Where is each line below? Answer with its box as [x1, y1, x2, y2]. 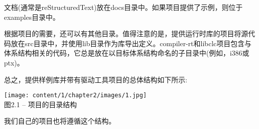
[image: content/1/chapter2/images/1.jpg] [4, 92, 147, 99]
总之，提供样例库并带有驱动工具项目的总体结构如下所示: [4, 74, 187, 84]
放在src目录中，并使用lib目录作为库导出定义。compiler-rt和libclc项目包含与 [10, 38, 252, 48]
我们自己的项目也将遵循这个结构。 [4, 116, 116, 126]
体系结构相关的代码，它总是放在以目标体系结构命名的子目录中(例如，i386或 [4, 48, 250, 58]
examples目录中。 [4, 11, 60, 22]
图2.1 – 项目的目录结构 [4, 99, 77, 109]
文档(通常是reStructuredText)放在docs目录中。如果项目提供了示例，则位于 [4, 2, 243, 12]
